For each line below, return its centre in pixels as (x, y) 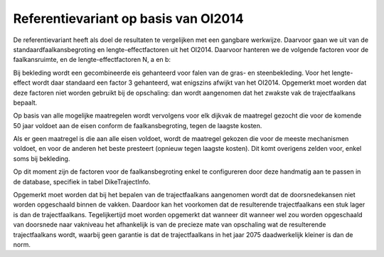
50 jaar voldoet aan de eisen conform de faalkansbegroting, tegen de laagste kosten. (138, 125)
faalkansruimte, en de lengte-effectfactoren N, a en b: (92, 60)
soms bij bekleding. (42, 158)
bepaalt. (25, 103)
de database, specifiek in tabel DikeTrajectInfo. (82, 182)
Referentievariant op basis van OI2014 (129, 19)
